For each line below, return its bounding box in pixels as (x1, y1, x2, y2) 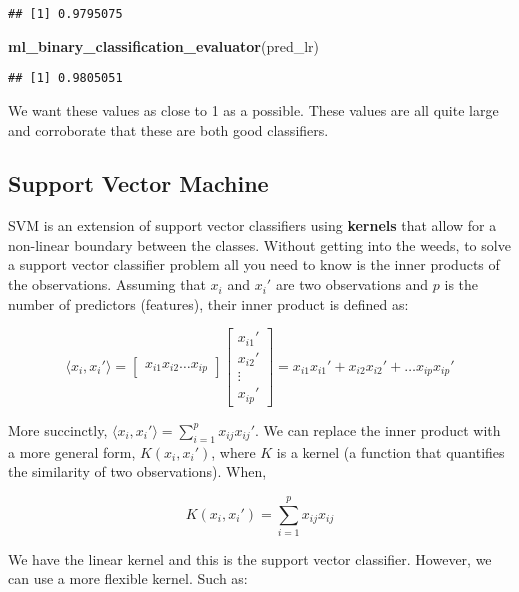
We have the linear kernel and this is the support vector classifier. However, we (8, 548, 492, 569)
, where (211, 441, 256, 462)
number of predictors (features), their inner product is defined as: (8, 293, 409, 314)
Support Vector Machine (8, 168, 269, 199)
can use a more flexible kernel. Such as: (8, 568, 248, 589)
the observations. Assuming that (8, 274, 206, 295)
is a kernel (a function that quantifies (276, 441, 505, 462)
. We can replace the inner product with (255, 419, 501, 440)
